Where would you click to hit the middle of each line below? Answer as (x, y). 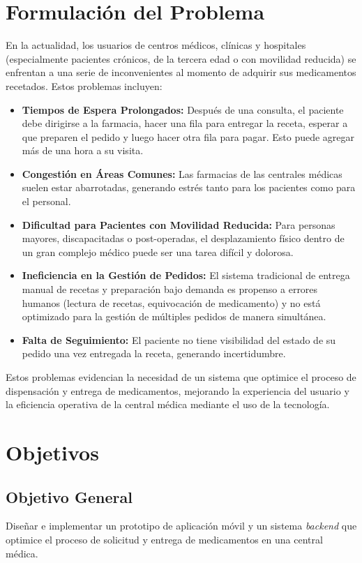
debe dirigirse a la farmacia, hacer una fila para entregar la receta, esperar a (185, 123)
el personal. (46, 201)
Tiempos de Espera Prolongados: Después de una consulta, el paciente (183, 109)
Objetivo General (69, 496)
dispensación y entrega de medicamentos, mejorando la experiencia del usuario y (178, 390)
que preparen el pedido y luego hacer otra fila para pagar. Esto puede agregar (188, 136)
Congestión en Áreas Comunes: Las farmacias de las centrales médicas (182, 173)
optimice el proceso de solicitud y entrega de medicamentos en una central (164, 539)
